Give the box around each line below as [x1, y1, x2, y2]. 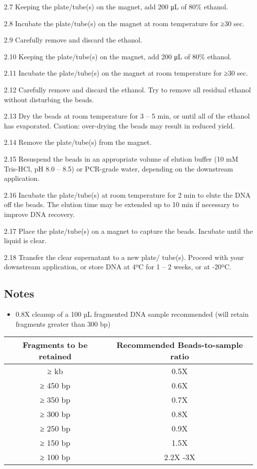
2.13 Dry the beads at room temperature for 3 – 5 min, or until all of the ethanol [4, 111, 250, 121]
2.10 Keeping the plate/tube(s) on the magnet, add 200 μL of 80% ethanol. [4, 51, 232, 61]
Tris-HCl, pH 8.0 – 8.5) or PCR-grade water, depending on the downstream [4, 163, 233, 173]
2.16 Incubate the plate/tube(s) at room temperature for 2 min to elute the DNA [4, 189, 251, 200]
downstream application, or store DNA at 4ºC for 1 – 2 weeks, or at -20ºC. [4, 261, 231, 272]
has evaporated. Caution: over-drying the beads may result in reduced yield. [4, 120, 235, 130]
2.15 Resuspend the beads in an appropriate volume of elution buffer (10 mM [4, 153, 238, 164]
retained [39, 350, 72, 362]
